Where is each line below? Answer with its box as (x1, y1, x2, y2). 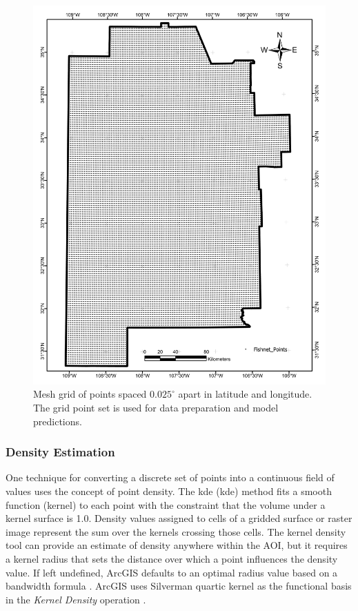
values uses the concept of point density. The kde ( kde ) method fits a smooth (6, 484, 332, 498)
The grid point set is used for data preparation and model (33, 400, 279, 415)
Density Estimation (6, 443, 115, 460)
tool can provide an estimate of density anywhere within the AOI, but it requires (6, 538, 348, 552)
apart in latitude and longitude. (178, 387, 312, 401)
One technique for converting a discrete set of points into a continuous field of (6, 470, 335, 485)
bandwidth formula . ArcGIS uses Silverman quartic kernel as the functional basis (6, 579, 352, 593)
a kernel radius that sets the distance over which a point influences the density (6, 552, 338, 566)
